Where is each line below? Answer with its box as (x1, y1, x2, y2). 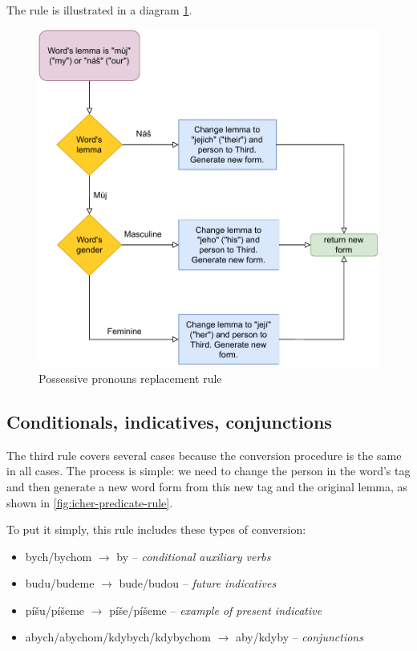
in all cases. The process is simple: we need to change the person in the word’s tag (6, 462, 411, 479)
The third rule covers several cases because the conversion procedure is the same (6, 446, 402, 463)
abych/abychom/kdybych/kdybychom (25, 629, 211, 645)
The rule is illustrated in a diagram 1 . (6, 2, 192, 18)
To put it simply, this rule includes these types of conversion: (6, 521, 306, 538)
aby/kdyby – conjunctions (235, 629, 363, 645)
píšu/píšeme (25, 601, 85, 618)
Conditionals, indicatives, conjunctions (6, 409, 332, 433)
